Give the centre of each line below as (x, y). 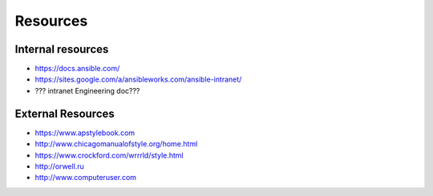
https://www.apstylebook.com (85, 133)
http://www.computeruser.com (85, 178)
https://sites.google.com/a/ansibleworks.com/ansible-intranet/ (138, 79)
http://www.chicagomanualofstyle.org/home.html (116, 144)
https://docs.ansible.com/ (77, 69)
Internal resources (62, 49)
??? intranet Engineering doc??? (87, 90)
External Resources (65, 113)
